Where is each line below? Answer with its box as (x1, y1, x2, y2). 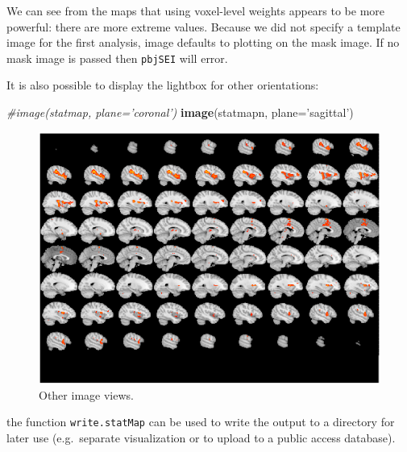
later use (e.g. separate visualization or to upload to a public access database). (6, 429, 396, 446)
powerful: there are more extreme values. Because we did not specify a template (6, 18, 401, 35)
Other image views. (39, 386, 134, 403)
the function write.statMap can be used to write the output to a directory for (6, 413, 395, 430)
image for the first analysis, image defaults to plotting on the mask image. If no (6, 34, 400, 51)
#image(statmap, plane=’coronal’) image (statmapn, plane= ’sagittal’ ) (6, 104, 354, 121)
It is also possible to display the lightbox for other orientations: (6, 77, 319, 93)
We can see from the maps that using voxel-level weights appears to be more (6, 2, 385, 19)
